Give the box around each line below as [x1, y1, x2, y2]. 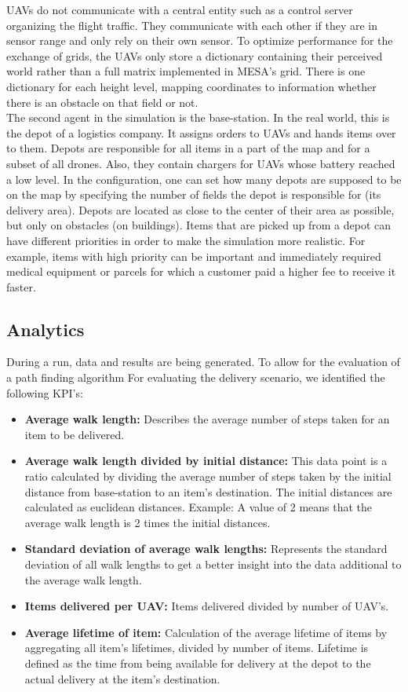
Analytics [6, 317, 85, 341]
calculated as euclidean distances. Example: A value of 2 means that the [24, 499, 373, 515]
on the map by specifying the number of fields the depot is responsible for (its [6, 186, 381, 203]
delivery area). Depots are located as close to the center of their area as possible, [6, 201, 395, 218]
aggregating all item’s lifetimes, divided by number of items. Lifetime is [24, 639, 369, 656]
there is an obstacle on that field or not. [6, 93, 199, 110]
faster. [6, 278, 36, 295]
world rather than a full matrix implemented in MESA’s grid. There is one [6, 63, 366, 79]
